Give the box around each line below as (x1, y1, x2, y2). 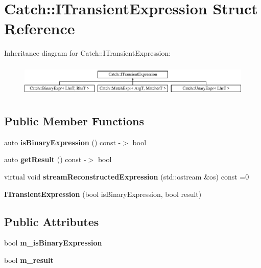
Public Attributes (4, 213, 99, 229)
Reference (4, 18, 75, 39)
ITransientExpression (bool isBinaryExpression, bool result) (4, 188, 202, 199)
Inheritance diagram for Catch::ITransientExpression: (4, 48, 171, 58)
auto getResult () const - (4, 154, 86, 165)
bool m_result (4, 254, 54, 265)
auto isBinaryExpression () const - (4, 137, 121, 147)
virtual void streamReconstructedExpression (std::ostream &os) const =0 (4, 171, 249, 182)
